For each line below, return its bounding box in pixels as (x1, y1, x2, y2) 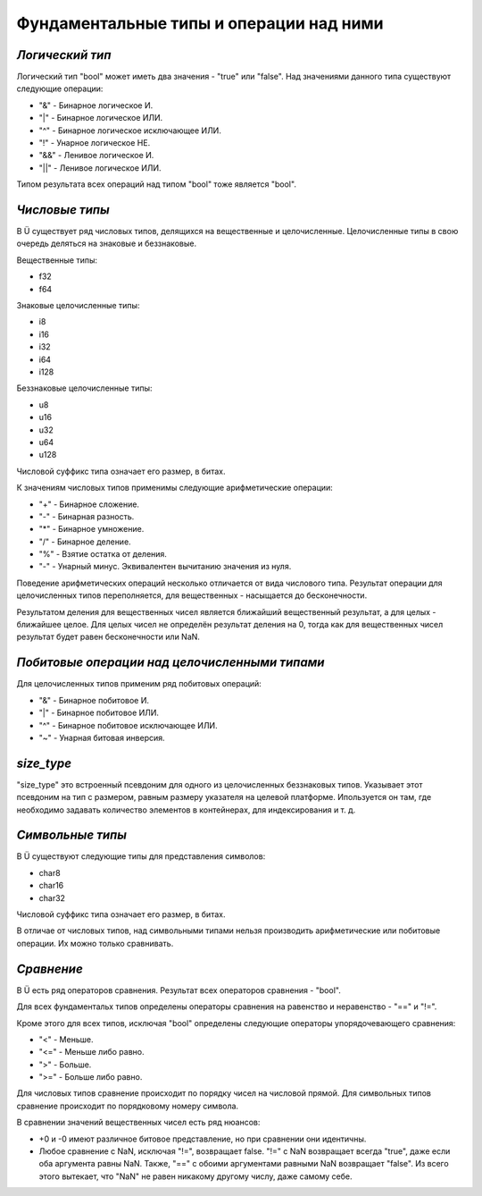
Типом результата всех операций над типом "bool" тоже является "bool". (16, 179, 296, 190)
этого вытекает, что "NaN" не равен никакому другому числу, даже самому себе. (38, 1171, 353, 1182)
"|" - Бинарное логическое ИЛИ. (38, 113, 163, 123)
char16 (38, 880, 64, 891)
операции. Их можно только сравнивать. (16, 938, 174, 948)
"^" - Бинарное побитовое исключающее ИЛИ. (38, 720, 218, 730)
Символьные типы (16, 828, 127, 843)
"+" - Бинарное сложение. (38, 499, 140, 510)
